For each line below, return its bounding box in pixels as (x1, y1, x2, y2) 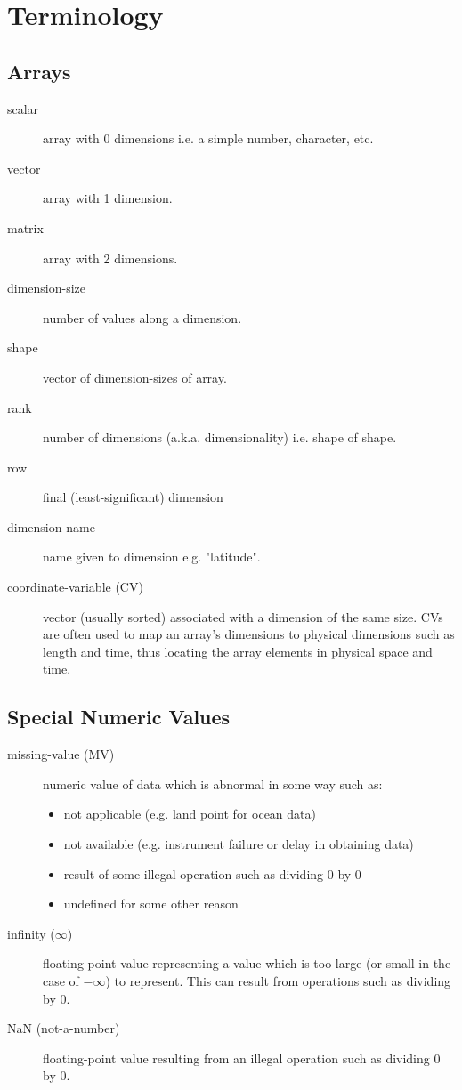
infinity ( (7, 924, 55, 942)
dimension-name (7, 517, 95, 536)
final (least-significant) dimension (43, 488, 223, 506)
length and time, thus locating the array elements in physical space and (43, 642, 433, 660)
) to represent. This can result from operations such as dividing (105, 972, 451, 989)
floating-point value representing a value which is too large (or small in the (43, 954, 451, 973)
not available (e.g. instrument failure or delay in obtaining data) (63, 835, 414, 853)
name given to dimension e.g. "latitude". (43, 547, 261, 566)
